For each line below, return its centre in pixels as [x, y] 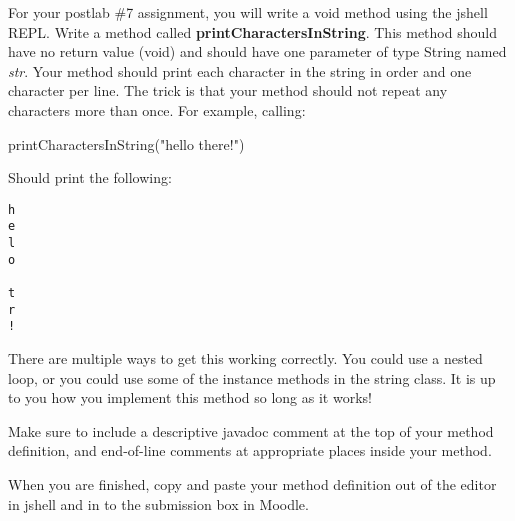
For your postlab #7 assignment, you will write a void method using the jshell [248, 12]
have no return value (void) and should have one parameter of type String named [257, 51]
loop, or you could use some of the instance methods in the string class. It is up [252, 377]
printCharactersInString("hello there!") [126, 143]
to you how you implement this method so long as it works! [190, 397]
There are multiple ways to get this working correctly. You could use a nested [245, 358]
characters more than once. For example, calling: [157, 109]
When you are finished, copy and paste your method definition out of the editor [252, 483]
